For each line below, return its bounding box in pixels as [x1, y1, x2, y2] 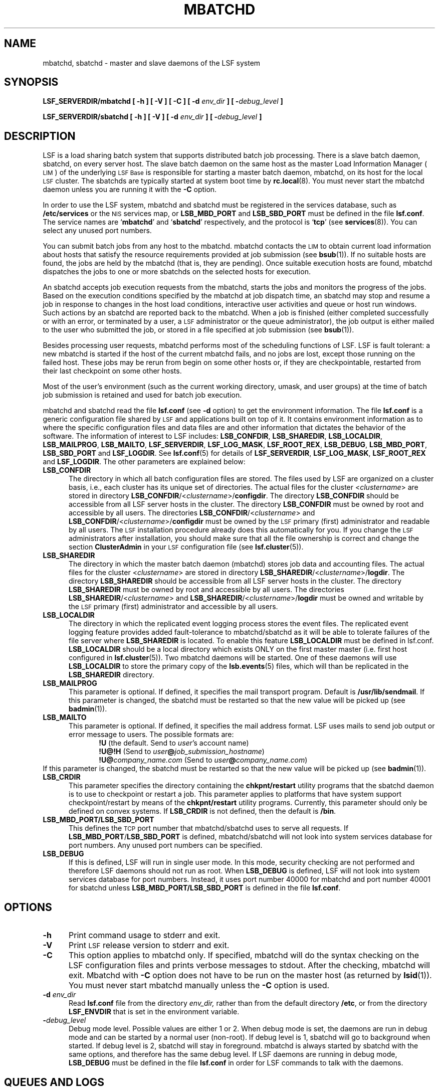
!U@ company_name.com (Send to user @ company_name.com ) [99, 756, 308, 765]
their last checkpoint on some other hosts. [43, 367, 182, 376]
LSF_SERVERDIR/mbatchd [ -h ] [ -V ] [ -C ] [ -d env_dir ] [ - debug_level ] [43, 97, 283, 106]
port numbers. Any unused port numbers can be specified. [69, 841, 263, 850]
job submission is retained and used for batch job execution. [43, 391, 242, 400]
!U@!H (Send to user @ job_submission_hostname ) [99, 747, 265, 756]
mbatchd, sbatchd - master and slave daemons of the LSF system [43, 58, 261, 67]
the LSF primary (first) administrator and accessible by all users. [69, 602, 278, 611]
